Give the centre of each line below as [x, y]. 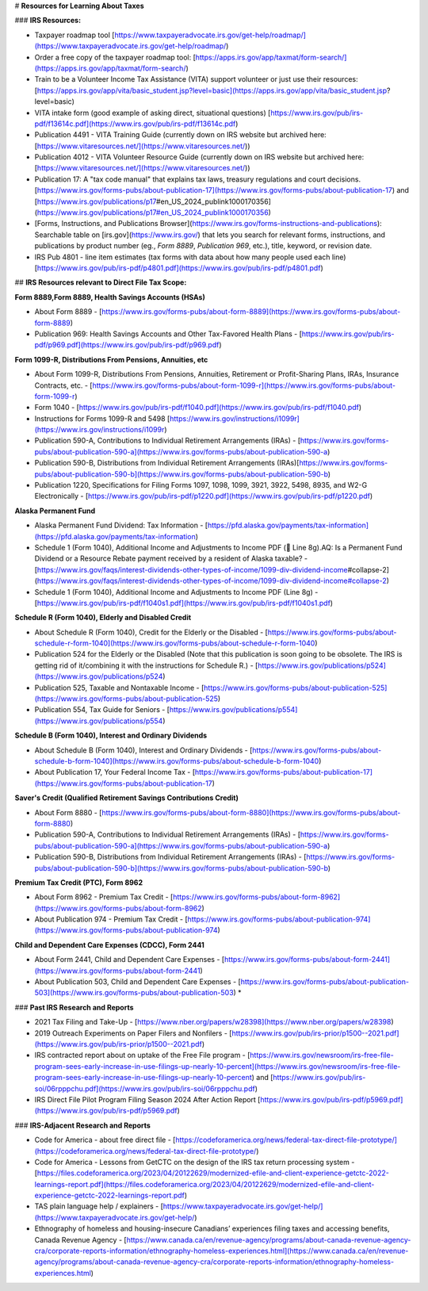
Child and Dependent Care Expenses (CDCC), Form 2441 [110, 944]
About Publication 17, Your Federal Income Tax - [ [115, 772]
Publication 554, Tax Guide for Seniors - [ [102, 710]
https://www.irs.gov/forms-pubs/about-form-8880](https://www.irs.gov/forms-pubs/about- [251, 812]
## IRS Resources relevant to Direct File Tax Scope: [101, 282]
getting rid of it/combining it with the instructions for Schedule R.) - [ [146, 665]
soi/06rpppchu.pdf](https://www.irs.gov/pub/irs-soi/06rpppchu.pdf [145, 1088]
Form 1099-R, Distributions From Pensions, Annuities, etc [111, 359]
